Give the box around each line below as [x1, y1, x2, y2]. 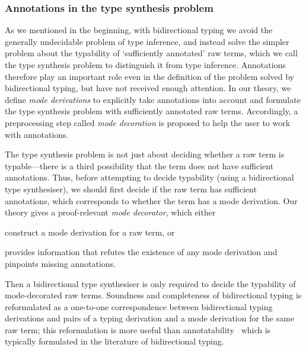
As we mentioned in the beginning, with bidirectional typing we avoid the [5, 24, 273, 36]
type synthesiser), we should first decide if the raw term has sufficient [5, 182, 257, 195]
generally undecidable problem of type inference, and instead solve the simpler [5, 35, 289, 47]
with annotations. [5, 128, 69, 140]
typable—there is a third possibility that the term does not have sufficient [5, 159, 274, 172]
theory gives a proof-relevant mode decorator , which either [5, 206, 216, 218]
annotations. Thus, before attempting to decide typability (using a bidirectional [5, 171, 294, 183]
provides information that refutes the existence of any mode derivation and [5, 246, 278, 258]
